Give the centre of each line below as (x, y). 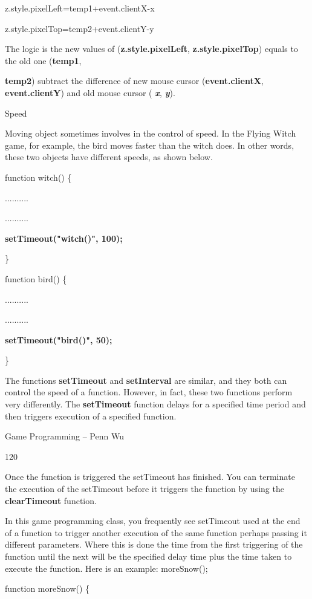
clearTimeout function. (51, 500)
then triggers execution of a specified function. (91, 416)
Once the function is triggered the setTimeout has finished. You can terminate (150, 477)
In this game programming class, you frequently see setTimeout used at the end (153, 521)
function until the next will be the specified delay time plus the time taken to (148, 556)
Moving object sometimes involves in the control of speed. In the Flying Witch (151, 133)
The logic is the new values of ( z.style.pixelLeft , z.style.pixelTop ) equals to (151, 49)
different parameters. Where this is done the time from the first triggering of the (154, 544)
